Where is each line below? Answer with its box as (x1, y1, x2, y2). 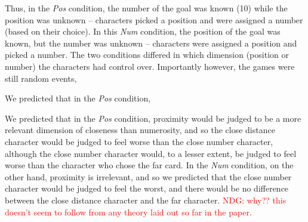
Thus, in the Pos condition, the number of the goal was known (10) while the (5, 2, 288, 14)
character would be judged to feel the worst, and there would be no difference (5, 182, 289, 195)
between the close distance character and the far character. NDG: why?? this (5, 193, 287, 206)
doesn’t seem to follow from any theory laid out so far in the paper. (5, 205, 252, 218)
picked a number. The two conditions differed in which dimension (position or (5, 48, 289, 61)
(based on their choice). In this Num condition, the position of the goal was (5, 25, 281, 38)
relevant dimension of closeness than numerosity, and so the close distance (5, 124, 275, 136)
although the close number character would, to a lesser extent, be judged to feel (5, 147, 297, 159)
